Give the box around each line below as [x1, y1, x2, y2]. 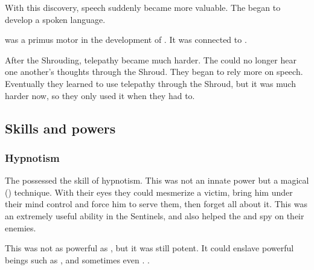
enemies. [5, 221, 36, 234]
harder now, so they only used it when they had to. [5, 89, 195, 101]
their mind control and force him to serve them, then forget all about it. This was [5, 198, 307, 210]
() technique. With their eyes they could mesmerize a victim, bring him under [5, 185, 293, 198]
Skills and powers [5, 118, 116, 137]
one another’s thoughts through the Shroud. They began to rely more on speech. [5, 65, 303, 78]
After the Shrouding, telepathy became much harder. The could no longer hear [5, 53, 296, 66]
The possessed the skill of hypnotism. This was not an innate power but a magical [5, 174, 309, 187]
